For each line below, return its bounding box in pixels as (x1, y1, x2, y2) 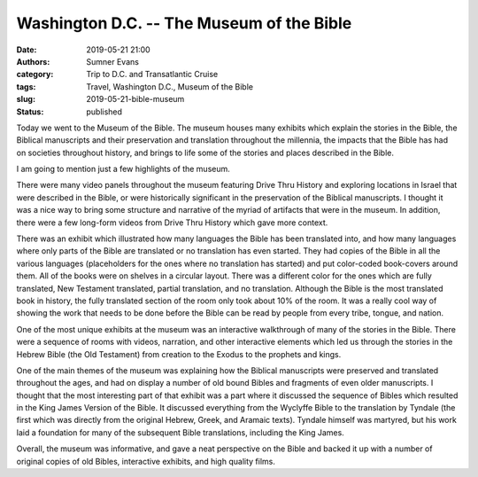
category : (16, 69, 54, 80)
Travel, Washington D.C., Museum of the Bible (86, 81, 254, 92)
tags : (16, 81, 36, 92)
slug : (16, 94, 35, 105)
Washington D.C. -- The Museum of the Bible (16, 13, 352, 33)
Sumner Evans (86, 56, 139, 66)
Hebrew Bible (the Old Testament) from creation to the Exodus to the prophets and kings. (16, 348, 342, 359)
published (86, 106, 123, 117)
